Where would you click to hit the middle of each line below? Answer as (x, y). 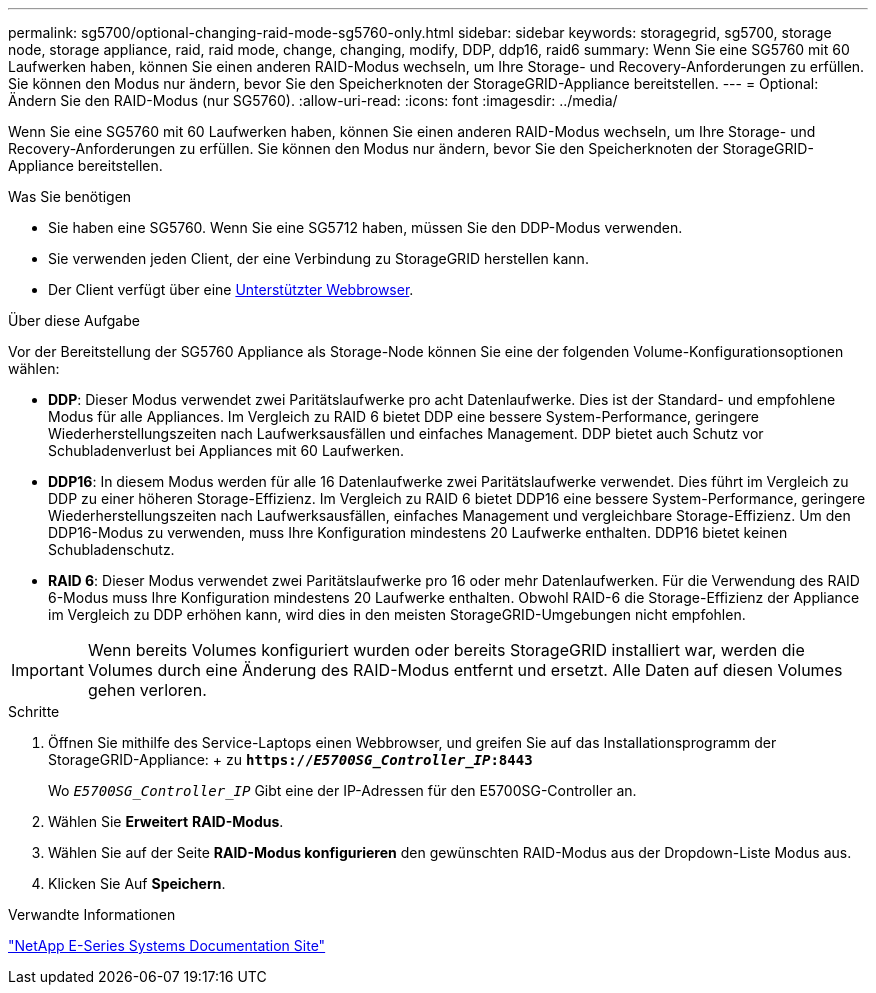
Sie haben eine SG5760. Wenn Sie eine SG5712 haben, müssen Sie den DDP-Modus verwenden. (365, 227)
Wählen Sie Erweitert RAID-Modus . (166, 821)
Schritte (34, 711)
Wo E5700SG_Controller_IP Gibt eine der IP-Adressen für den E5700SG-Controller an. (342, 790)
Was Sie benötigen (70, 196)
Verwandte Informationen (92, 914)
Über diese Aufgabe (74, 320)
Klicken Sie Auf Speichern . (137, 883)
